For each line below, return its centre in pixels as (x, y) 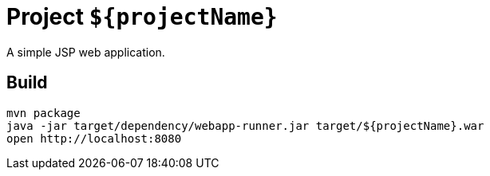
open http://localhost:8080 (94, 138)
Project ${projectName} (142, 17)
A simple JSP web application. (86, 52)
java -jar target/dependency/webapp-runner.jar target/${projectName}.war (245, 125)
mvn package (43, 113)
